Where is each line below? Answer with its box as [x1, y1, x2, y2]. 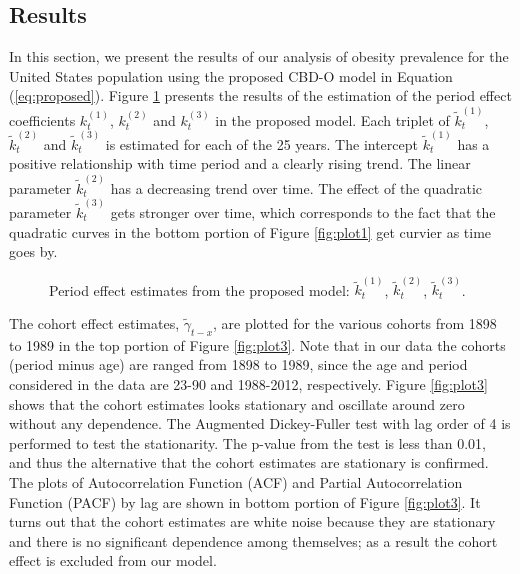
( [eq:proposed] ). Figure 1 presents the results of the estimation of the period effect [9, 85, 512, 106]
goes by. [9, 241, 58, 262]
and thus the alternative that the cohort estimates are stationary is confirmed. [9, 452, 489, 473]
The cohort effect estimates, [9, 313, 180, 334]
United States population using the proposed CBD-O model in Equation [9, 65, 453, 86]
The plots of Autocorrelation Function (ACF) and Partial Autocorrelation [9, 471, 463, 492]
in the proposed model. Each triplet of [215, 109, 450, 130]
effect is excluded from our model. [9, 550, 217, 571]
